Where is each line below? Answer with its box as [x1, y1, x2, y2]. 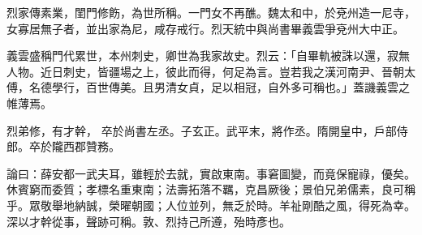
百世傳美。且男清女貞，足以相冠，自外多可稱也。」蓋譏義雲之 [85, 79, 410, 96]
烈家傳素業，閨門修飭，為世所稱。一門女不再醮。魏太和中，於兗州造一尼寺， [6, 4, 416, 20]
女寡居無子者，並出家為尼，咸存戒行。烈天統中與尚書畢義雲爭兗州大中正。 [6, 19, 404, 36]
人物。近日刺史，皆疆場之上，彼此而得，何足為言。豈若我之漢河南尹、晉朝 [6, 62, 404, 79]
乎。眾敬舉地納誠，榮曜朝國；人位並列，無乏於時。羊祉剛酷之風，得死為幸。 [6, 196, 416, 213]
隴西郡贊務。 [51, 138, 120, 155]
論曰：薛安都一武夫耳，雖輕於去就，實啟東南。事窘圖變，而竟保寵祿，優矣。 [6, 164, 416, 182]
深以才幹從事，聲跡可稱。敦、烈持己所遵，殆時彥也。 [6, 212, 291, 229]
